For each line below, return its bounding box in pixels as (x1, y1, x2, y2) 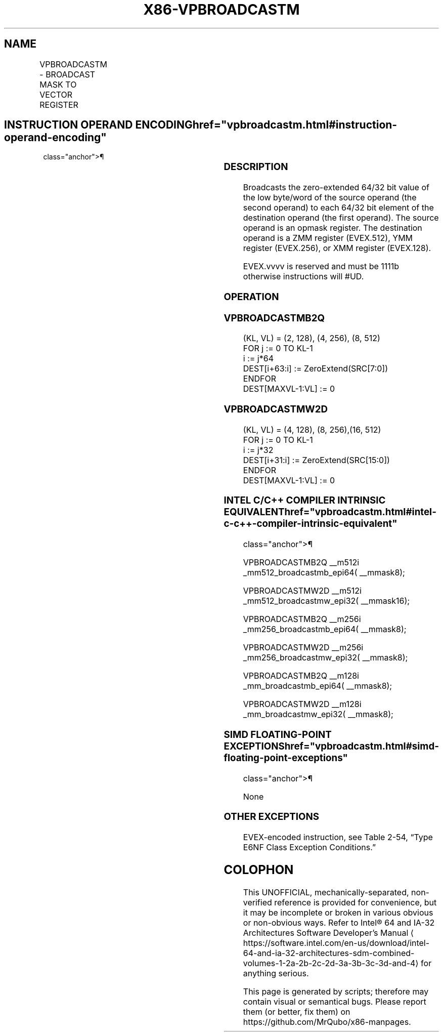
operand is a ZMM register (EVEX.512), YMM (243, 233, 413, 243)
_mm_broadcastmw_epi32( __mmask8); (243, 709, 393, 720)
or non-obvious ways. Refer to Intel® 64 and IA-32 (243, 917, 435, 928)
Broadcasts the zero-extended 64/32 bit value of (243, 182, 429, 193)
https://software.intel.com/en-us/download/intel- (243, 937, 430, 948)
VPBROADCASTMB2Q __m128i (243, 671, 359, 681)
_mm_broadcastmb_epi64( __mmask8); (243, 681, 392, 691)
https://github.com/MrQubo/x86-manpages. (243, 1016, 411, 1027)
